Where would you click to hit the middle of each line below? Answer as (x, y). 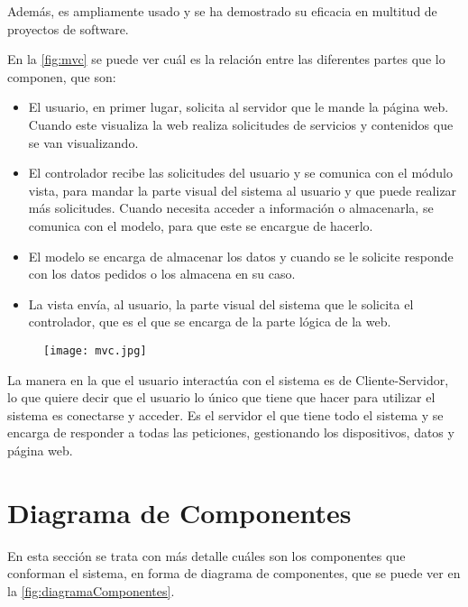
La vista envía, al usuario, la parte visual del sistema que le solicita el (221, 303)
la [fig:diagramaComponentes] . (91, 590)
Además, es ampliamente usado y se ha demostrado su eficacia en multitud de (222, 11)
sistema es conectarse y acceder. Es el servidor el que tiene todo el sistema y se (225, 414)
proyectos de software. (68, 28)
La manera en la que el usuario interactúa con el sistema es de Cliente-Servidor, (228, 379)
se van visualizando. (83, 142)
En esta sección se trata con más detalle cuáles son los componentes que (206, 555)
